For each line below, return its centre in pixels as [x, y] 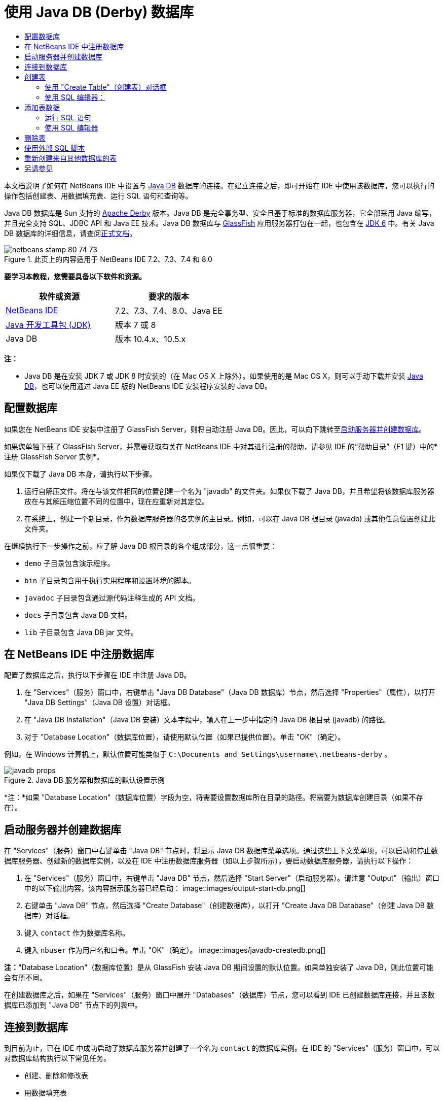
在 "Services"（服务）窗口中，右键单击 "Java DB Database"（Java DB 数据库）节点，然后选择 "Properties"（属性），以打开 [230, 692]
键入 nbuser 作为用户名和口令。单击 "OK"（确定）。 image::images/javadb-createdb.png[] [175, 950]
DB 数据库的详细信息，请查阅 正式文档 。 [70, 233]
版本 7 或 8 [135, 325]
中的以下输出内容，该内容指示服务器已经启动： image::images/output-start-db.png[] [165, 888]
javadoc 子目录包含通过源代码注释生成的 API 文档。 [112, 597]
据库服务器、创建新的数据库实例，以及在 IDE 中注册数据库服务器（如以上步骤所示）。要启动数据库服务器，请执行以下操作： [209, 861]
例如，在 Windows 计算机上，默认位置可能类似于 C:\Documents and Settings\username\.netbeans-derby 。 [198, 754]
